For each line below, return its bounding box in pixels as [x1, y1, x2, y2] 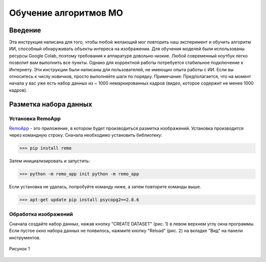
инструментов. [9, 234, 41, 240]
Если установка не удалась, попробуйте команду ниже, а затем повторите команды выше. [9, 184, 201, 190]
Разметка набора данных [9, 100, 93, 108]
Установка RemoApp [9, 115, 61, 122]
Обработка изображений [9, 210, 73, 217]
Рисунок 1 [9, 246, 30, 252]
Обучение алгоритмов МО [9, 7, 123, 18]
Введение [9, 26, 41, 34]
